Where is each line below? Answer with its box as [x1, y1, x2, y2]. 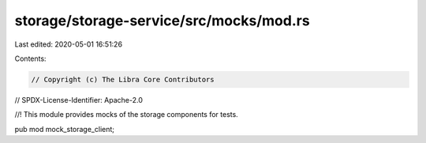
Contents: [14, 54, 47, 63]
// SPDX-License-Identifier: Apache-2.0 [14, 95, 144, 104]
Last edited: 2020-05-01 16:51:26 [14, 40, 122, 49]
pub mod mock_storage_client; [14, 124, 114, 134]
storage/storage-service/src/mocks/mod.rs [14, 12, 311, 29]
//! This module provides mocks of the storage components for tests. [14, 110, 238, 119]
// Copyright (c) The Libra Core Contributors [31, 75, 215, 84]
